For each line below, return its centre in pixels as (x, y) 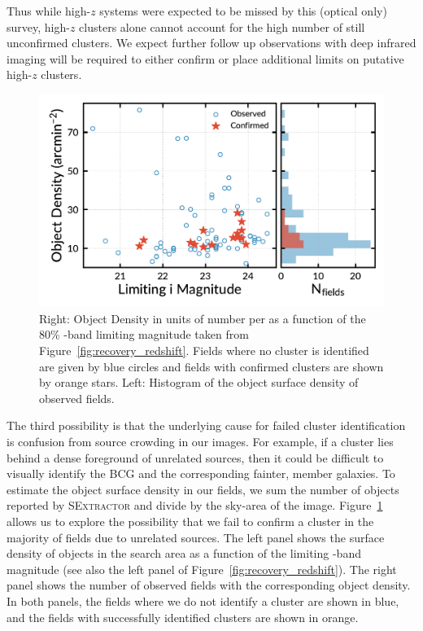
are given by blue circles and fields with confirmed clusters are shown (211, 366)
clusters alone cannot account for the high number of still (222, 26)
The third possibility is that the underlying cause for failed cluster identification (206, 425)
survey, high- (38, 26)
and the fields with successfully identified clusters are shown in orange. (183, 617)
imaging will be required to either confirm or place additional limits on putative (205, 58)
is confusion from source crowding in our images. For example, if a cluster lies (200, 441)
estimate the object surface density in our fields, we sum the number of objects (203, 489)
